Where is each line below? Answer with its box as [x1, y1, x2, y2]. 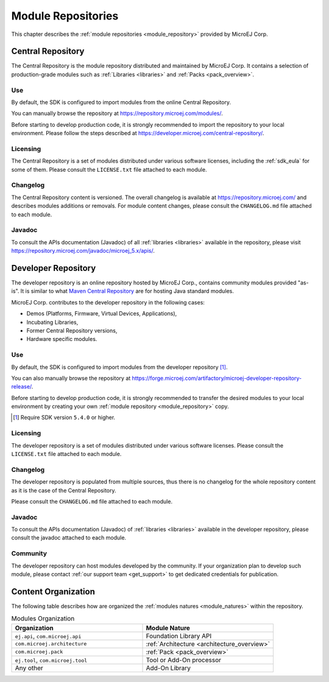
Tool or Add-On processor [146, 655, 222, 664]
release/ [11, 383, 32, 390]
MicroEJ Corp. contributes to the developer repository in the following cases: [11, 298, 205, 306]
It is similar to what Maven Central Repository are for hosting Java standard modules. [20, 287, 235, 295]
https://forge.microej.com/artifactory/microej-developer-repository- [132, 374, 302, 382]
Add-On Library [146, 664, 191, 672]
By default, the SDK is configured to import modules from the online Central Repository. [11, 98, 232, 106]
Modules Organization [11, 614, 75, 623]
